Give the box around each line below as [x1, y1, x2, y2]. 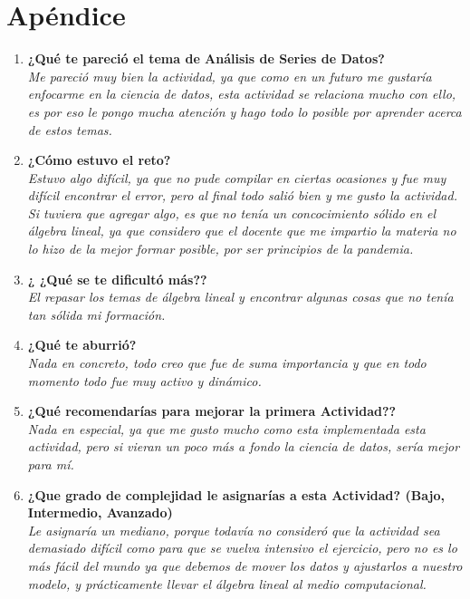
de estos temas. [27, 120, 112, 139]
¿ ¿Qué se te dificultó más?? [27, 269, 207, 288]
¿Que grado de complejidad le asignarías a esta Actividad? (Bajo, [27, 485, 445, 504]
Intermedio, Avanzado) [27, 503, 173, 522]
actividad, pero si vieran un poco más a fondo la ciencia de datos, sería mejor [27, 437, 460, 456]
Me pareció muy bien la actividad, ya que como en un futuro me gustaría [27, 66, 432, 85]
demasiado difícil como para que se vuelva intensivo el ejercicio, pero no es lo [27, 538, 457, 557]
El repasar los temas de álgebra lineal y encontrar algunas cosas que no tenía [27, 287, 454, 306]
